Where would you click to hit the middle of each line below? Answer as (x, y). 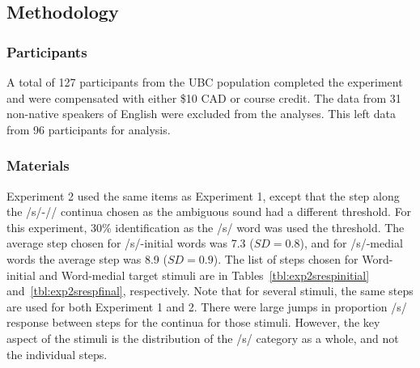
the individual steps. (57, 354)
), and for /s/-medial (351, 243)
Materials (38, 165)
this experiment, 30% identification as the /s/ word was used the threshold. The (206, 227)
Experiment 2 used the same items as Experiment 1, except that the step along (203, 195)
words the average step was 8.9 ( (87, 258)
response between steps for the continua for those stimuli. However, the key (193, 322)
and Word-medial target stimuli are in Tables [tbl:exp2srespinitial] (204, 275)
